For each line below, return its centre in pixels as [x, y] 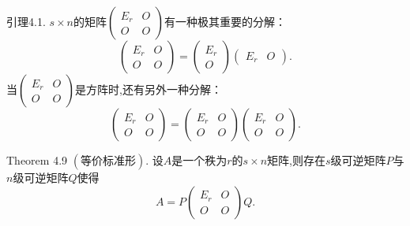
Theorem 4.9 [37, 160]
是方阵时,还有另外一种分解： [149, 89]
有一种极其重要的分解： [226, 21]
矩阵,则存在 [297, 160]
